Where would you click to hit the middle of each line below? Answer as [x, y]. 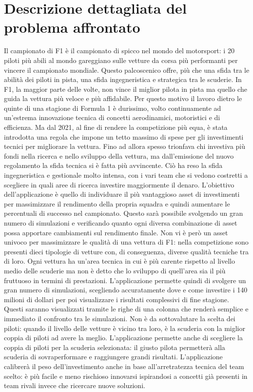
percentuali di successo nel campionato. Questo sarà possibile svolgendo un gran [124, 213]
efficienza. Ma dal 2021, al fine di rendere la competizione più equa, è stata [116, 127]
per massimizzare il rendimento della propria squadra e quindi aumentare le [117, 203]
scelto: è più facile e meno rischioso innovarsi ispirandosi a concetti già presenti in [126, 376]
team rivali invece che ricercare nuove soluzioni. [75, 385]
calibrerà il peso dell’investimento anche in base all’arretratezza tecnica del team [124, 366]
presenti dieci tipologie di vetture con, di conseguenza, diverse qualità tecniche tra [126, 251]
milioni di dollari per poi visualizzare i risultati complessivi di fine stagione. [117, 299]
